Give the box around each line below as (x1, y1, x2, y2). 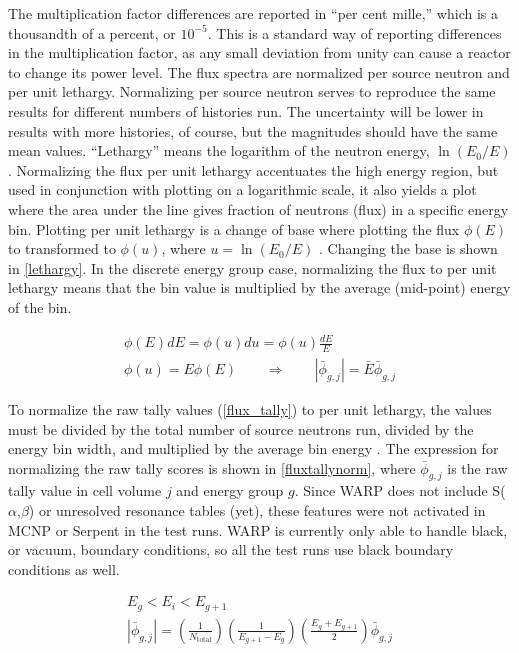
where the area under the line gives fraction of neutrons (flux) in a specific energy (8, 198, 509, 219)
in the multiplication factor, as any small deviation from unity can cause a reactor (8, 42, 511, 63)
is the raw (447, 457, 508, 478)
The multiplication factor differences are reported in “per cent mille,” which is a (8, 3, 498, 23)
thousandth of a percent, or (8, 22, 176, 43)
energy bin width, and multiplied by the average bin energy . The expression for (8, 438, 499, 459)
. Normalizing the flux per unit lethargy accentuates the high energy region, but (8, 159, 499, 180)
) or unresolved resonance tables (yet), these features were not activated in (28, 500, 486, 521)
